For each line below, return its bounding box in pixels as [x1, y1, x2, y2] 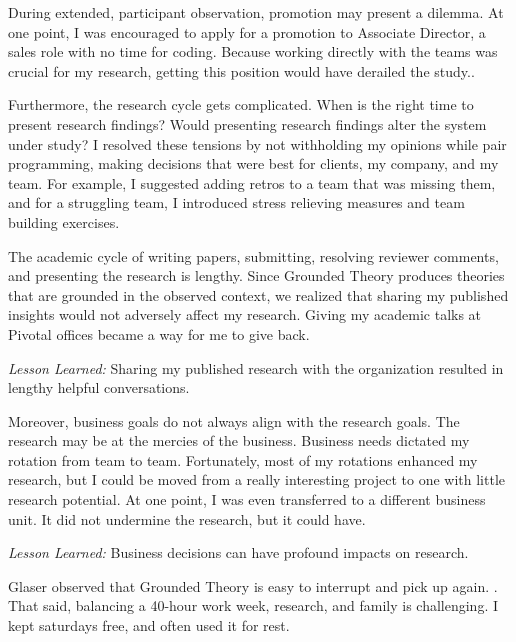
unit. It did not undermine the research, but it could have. [8, 508, 366, 529]
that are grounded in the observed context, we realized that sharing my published [8, 284, 509, 305]
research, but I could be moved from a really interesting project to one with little [8, 469, 505, 490]
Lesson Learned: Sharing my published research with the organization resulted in [8, 357, 504, 378]
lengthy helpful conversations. [8, 377, 190, 398]
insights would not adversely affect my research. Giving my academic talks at [8, 304, 482, 325]
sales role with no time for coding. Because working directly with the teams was [8, 41, 498, 62]
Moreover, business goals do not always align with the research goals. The [8, 410, 460, 431]
